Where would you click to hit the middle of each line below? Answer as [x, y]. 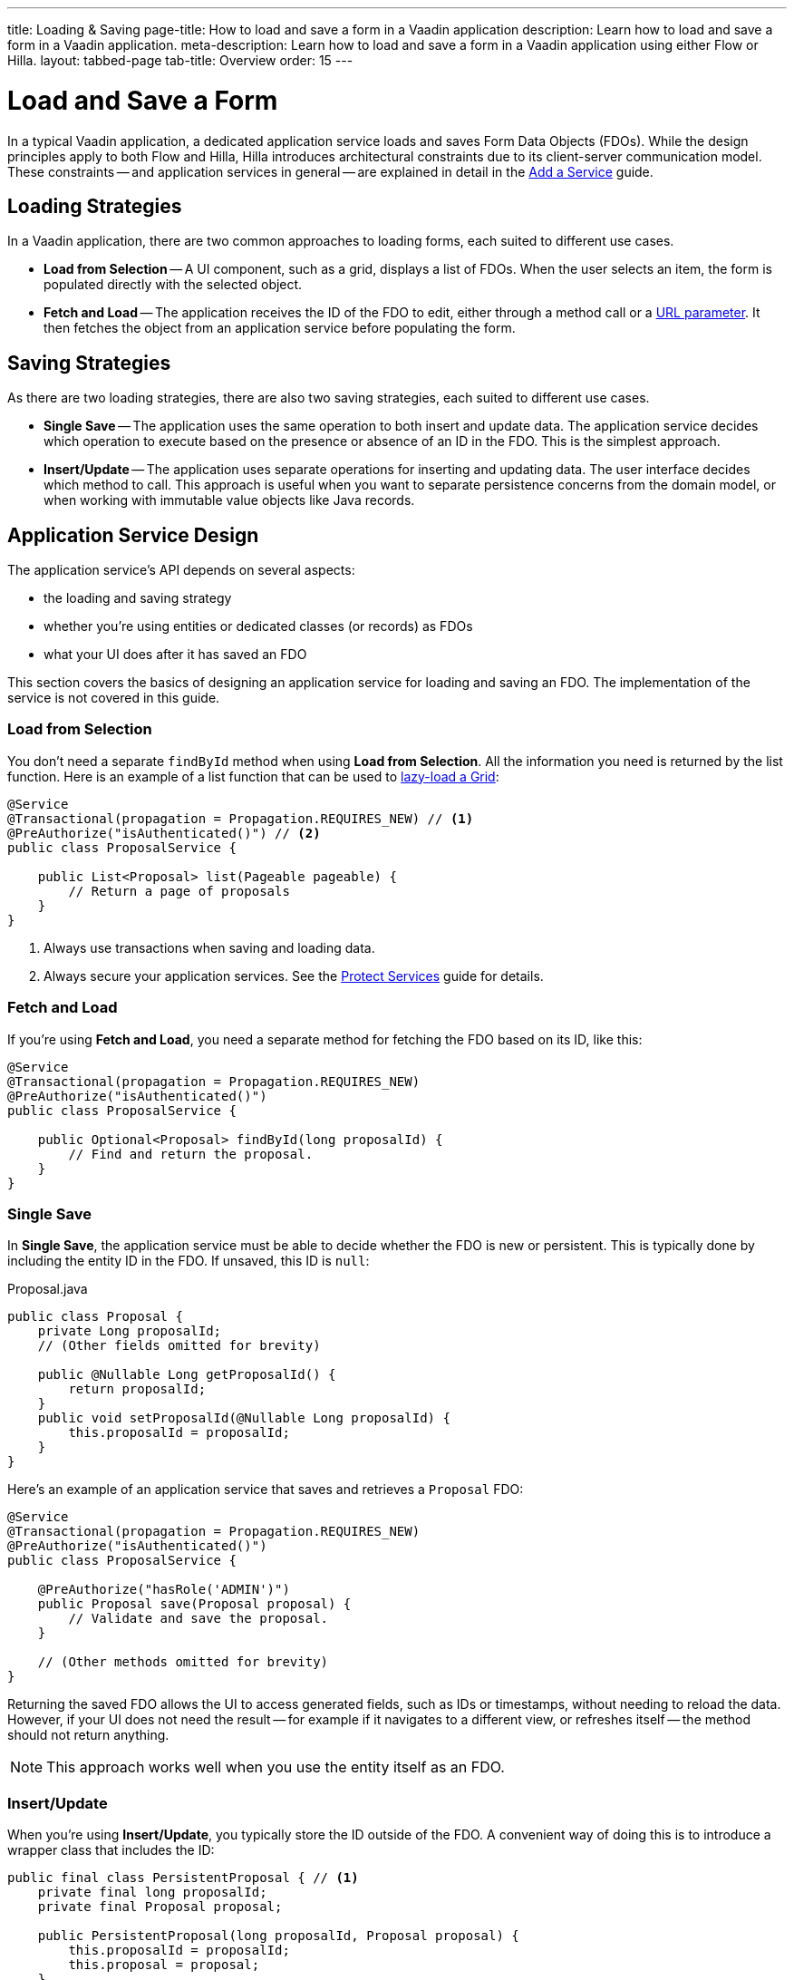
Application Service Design [133, 535]
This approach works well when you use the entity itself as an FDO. [276, 1767]
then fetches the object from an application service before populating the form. [280, 328]
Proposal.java [48, 1289]
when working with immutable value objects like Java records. [229, 500]
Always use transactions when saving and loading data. [209, 947]
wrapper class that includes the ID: [111, 1850]
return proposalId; [137, 1389]
